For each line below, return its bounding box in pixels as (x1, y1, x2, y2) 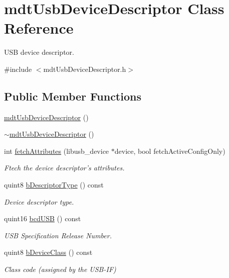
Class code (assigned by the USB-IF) (4, 264, 116, 274)
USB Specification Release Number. (4, 230, 112, 240)
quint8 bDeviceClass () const (4, 247, 93, 257)
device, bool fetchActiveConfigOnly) (114, 145, 225, 156)
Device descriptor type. (4, 196, 74, 207)
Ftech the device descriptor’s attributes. (4, 162, 125, 173)
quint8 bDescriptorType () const (4, 179, 104, 190)
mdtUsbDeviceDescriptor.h (43, 63, 126, 74)
